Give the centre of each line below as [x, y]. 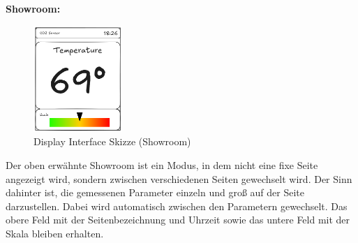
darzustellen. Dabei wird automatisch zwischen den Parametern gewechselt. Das [177, 206]
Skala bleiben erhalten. [55, 234]
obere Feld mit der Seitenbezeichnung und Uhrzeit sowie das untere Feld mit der [178, 220]
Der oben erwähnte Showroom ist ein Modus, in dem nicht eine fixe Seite [162, 165]
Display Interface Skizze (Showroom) [112, 141]
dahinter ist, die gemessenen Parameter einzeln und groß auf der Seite [155, 192]
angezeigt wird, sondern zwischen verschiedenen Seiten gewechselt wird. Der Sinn [179, 178]
